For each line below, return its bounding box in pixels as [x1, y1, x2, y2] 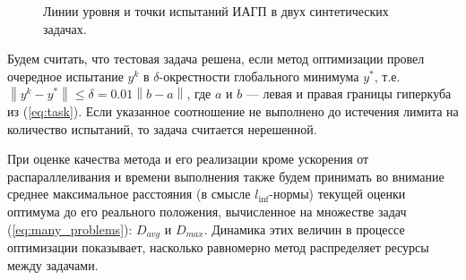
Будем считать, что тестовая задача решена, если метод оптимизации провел [7, 49, 425, 68]
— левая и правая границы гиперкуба [246, 84, 452, 103]
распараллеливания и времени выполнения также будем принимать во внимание [7, 166, 444, 185]
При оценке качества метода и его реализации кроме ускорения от [7, 149, 369, 168]
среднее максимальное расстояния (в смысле [7, 184, 251, 203]
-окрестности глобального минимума [159, 66, 359, 85]
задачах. [43, 19, 87, 38]
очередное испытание [7, 66, 124, 85]
